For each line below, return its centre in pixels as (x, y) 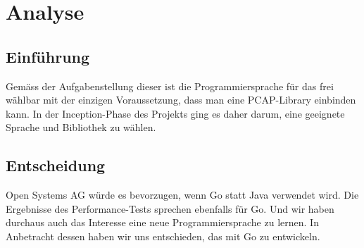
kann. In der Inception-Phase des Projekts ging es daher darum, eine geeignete (175, 113)
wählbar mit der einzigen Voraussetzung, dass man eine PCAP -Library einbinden (181, 100)
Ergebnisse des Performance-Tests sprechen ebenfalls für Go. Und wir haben (170, 208)
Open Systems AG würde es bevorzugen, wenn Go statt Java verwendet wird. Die (182, 195)
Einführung (48, 56)
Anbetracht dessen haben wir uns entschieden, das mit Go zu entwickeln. (163, 236)
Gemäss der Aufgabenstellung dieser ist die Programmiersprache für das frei (170, 86)
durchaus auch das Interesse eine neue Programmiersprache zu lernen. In (162, 222)
